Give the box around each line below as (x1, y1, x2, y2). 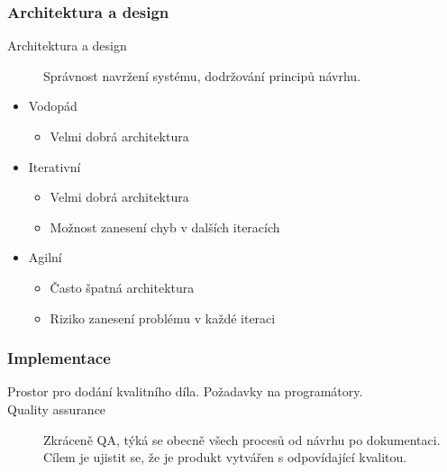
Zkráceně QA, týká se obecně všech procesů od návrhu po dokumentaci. (43, 430, 441, 449)
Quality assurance (7, 399, 106, 418)
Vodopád (28, 96, 78, 115)
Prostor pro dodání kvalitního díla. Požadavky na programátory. (7, 382, 363, 401)
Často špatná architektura (50, 277, 195, 296)
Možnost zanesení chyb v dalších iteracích (50, 217, 280, 236)
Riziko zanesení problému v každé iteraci (50, 308, 276, 327)
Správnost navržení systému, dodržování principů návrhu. (43, 66, 361, 85)
